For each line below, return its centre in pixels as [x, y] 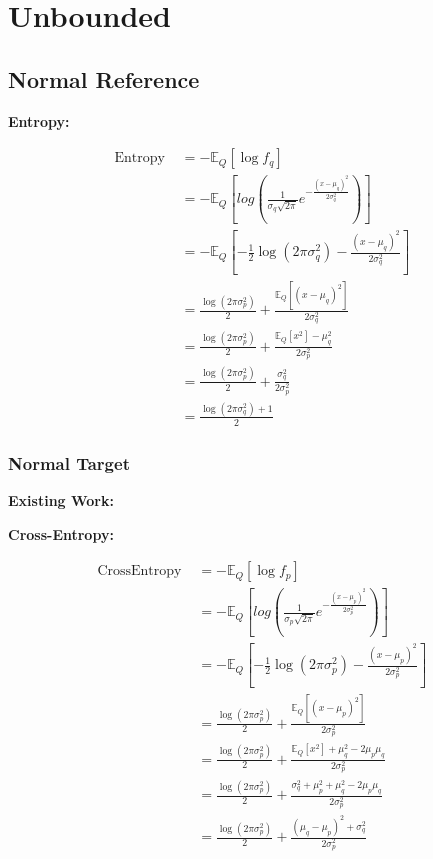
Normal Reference [104, 78]
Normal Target [69, 462]
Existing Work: [61, 500]
